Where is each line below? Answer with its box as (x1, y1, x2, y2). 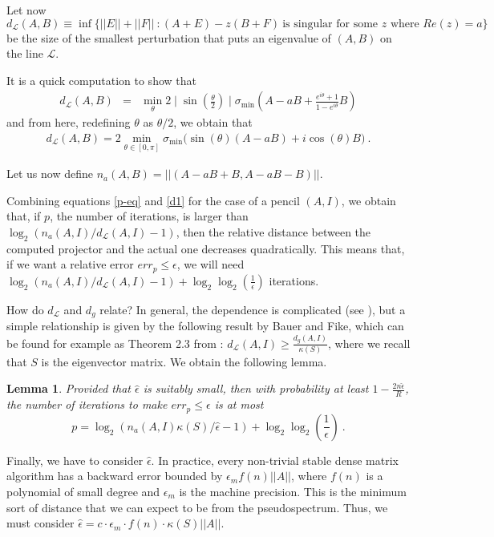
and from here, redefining (6, 114, 131, 131)
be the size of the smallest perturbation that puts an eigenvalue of (6, 29, 331, 46)
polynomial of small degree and (6, 482, 160, 499)
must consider (6, 515, 75, 531)
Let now (6, 2, 47, 18)
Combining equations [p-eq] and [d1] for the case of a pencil (6, 192, 300, 208)
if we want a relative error (6, 256, 134, 273)
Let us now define (6, 165, 93, 182)
